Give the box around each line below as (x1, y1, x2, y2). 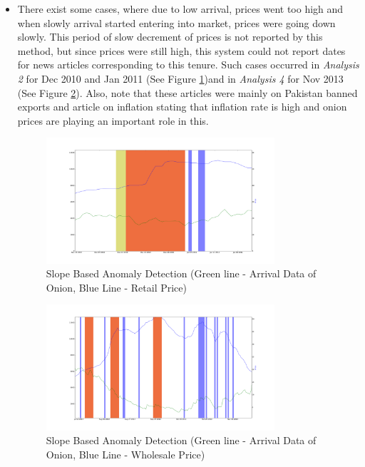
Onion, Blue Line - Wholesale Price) (46, 446, 205, 461)
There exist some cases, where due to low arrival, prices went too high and (17, 1, 344, 16)
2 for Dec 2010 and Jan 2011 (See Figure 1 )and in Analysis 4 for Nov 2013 (17, 71, 344, 86)
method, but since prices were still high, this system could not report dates (17, 43, 346, 58)
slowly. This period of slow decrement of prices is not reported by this (17, 29, 323, 44)
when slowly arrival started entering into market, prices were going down (17, 15, 336, 30)
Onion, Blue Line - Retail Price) (46, 279, 187, 294)
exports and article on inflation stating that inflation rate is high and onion (17, 99, 347, 114)
